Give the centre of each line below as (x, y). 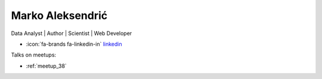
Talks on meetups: (34, 55)
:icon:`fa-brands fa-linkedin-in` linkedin (74, 44)
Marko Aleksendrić (59, 15)
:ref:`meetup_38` (46, 66)
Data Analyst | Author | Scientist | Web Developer (72, 33)
